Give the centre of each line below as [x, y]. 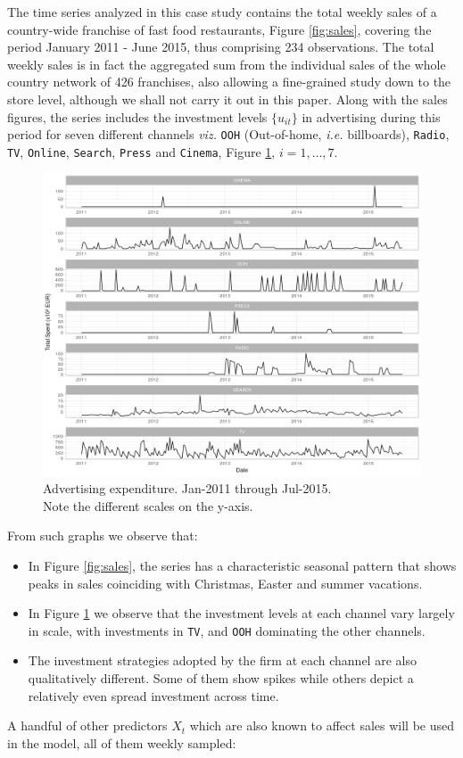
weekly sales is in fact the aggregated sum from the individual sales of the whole [227, 64]
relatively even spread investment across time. [153, 695]
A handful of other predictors [87, 725]
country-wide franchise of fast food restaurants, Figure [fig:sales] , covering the [219, 29]
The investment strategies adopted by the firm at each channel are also [222, 660]
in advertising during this [371, 116]
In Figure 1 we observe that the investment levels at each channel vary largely [241, 613]
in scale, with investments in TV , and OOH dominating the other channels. [227, 630]
